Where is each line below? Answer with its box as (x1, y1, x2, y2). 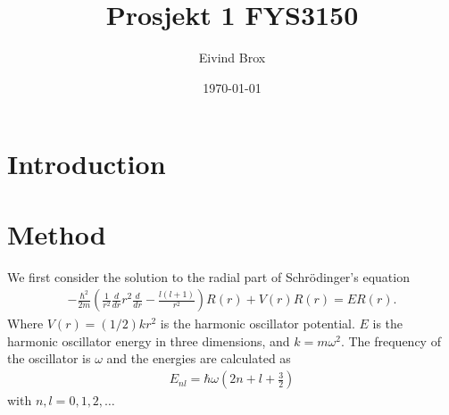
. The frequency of (340, 331, 441, 350)
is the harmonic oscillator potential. (160, 314, 355, 333)
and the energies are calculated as (106, 349, 291, 368)
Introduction (7, 145, 166, 182)
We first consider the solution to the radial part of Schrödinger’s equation (7, 267, 410, 286)
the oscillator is (7, 349, 91, 368)
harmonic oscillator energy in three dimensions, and (7, 331, 290, 350)
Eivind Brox (198, 48, 266, 67)
